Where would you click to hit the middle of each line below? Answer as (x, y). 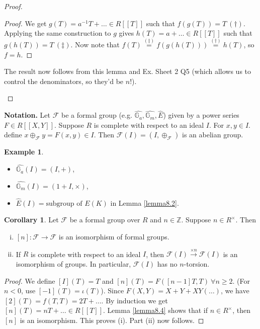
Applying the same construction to (58, 33)
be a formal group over (105, 220)
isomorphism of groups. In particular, (73, 263)
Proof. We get (25, 23)
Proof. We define (30, 280)
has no (167, 263)
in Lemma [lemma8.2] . (145, 202)
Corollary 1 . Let (31, 220)
